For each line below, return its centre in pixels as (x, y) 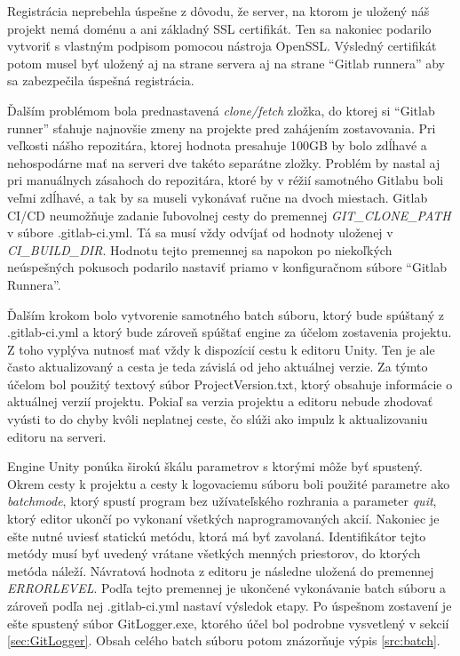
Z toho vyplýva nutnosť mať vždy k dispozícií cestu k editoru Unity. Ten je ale (221, 349)
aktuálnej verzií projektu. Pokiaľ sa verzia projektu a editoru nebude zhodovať (220, 401)
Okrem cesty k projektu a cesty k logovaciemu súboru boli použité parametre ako (229, 483)
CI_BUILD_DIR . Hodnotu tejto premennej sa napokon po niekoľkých (200, 249)
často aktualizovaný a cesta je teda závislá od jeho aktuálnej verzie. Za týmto (218, 367)
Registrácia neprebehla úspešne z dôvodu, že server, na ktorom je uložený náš (218, 11)
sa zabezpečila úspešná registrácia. (101, 80)
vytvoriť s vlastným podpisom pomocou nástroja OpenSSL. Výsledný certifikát (222, 46)
